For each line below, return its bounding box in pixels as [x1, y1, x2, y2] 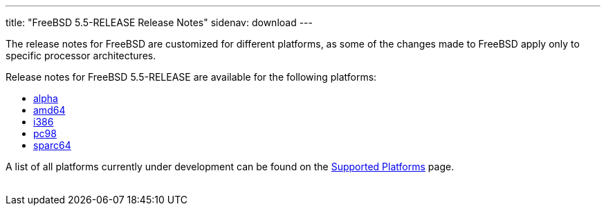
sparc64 [33, 139, 71, 151]
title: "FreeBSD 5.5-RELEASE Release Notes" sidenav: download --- [6, 17, 313, 28]
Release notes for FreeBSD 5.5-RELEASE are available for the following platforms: [6, 71, 377, 83]
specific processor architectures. [6, 50, 156, 61]
